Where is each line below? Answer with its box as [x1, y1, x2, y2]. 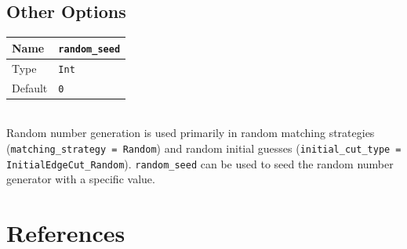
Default [12, 79, 48, 96]
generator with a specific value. [6, 171, 155, 187]
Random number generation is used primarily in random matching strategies [6, 125, 375, 141]
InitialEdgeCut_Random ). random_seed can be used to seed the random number [6, 155, 394, 171]
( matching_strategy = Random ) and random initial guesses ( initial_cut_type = [6, 139, 402, 156]
